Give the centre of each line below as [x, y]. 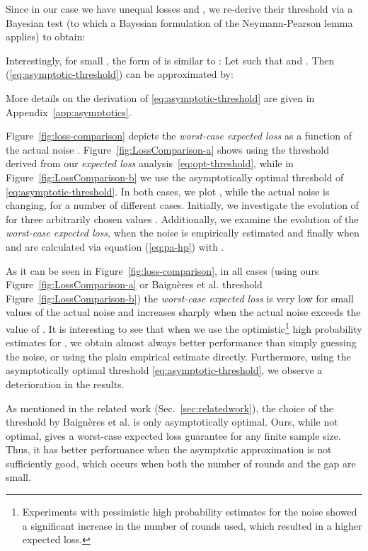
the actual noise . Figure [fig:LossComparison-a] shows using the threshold [167, 149]
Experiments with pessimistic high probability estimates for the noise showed [190, 512]
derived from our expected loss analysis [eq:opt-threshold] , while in [150, 163]
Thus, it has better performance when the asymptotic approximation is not [169, 449]
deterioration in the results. [65, 384]
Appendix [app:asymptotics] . [69, 112]
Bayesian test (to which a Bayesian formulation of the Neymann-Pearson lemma [179, 22]
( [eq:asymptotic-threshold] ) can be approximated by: [120, 74]
